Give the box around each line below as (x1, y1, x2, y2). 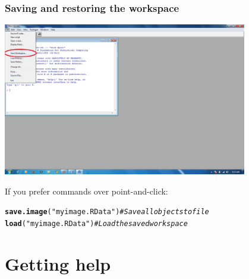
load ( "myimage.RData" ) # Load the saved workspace (5, 220, 188, 228)
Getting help (5, 251, 111, 275)
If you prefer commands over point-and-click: (5, 184, 168, 197)
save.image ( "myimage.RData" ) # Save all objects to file (5, 208, 209, 217)
